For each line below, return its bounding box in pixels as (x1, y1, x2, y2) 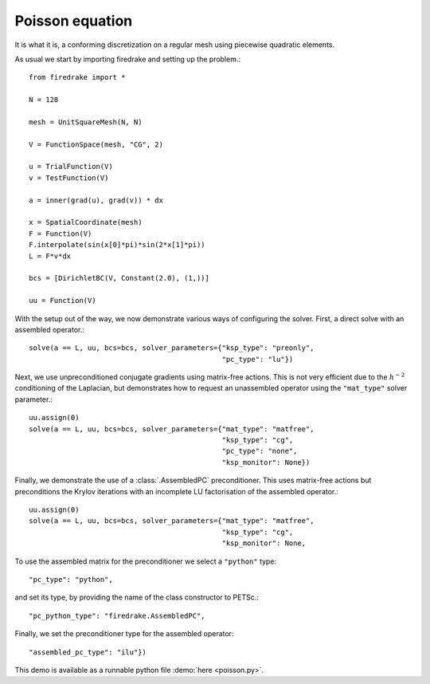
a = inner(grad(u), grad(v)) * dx (29, 195, 163, 205)
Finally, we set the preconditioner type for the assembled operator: (14, 629, 234, 639)
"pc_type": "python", (29, 575, 113, 584)
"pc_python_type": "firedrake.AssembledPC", (29, 611, 206, 620)
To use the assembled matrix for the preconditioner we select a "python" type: (14, 556, 277, 566)
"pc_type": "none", (221, 446, 298, 456)
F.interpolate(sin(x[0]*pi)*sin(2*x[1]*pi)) (29, 240, 206, 250)
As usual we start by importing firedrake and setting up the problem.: (14, 54, 241, 64)
